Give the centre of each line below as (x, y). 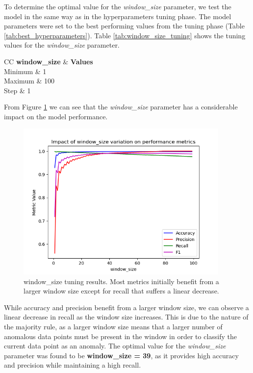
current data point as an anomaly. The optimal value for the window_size (115, 346)
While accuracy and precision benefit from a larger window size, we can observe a (126, 307)
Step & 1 (17, 90)
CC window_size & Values (49, 61)
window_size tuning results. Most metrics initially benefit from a (121, 281)
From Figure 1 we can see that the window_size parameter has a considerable (121, 107)
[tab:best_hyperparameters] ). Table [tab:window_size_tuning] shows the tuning (125, 35)
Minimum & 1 (25, 71)
